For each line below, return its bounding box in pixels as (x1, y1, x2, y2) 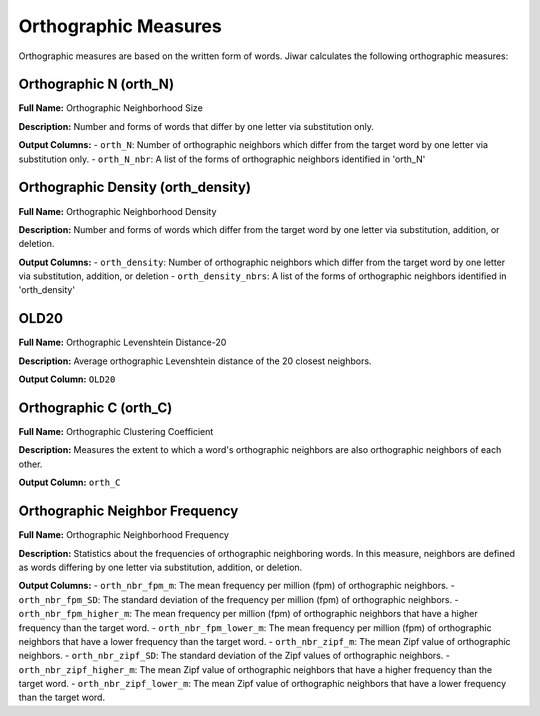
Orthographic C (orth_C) (18, 399, 173, 416)
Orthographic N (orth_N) (18, 76, 175, 93)
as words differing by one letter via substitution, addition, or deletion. (18, 561, 303, 573)
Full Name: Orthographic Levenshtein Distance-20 (18, 336, 227, 349)
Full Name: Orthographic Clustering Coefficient (18, 426, 214, 438)
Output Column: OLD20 (18, 373, 116, 385)
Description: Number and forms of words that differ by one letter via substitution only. (18, 120, 375, 132)
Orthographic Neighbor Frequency (18, 503, 239, 520)
